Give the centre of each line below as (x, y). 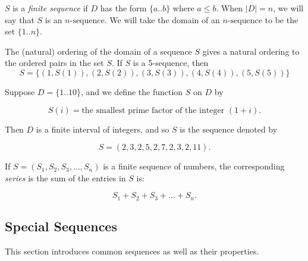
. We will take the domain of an (162, 19)
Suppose (20, 91)
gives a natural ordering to (251, 51)
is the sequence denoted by (229, 129)
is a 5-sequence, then (171, 63)
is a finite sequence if (50, 8)
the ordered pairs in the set (54, 63)
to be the (282, 19)
